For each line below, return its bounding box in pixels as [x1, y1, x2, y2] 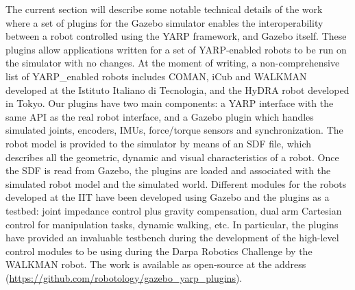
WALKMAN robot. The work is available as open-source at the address [5, 257, 306, 271]
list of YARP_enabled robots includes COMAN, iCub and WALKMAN [5, 69, 307, 83]
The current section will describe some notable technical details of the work [5, 2, 323, 16]
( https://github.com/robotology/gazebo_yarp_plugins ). [5, 270, 243, 285]
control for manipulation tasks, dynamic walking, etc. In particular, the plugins [5, 217, 339, 231]
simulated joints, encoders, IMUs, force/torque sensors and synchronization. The [5, 123, 343, 137]
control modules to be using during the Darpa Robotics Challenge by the [5, 243, 313, 258]
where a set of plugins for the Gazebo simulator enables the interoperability [5, 15, 323, 29]
